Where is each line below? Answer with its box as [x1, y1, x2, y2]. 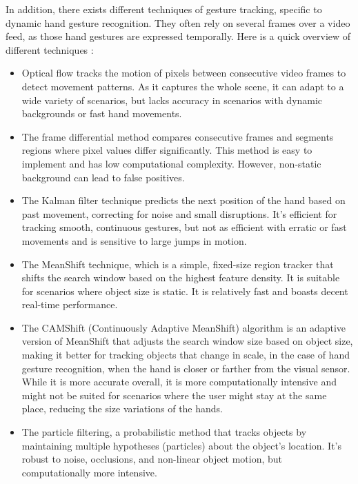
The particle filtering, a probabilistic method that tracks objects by [21, 425, 307, 439]
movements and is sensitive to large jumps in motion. [21, 233, 247, 248]
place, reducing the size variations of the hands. [21, 401, 223, 416]
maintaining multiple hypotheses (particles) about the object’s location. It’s [21, 438, 342, 452]
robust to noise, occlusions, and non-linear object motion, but [21, 452, 283, 466]
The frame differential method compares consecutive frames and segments [21, 129, 334, 143]
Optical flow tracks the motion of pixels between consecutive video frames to [21, 65, 346, 80]
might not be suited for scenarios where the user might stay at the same [21, 387, 327, 402]
